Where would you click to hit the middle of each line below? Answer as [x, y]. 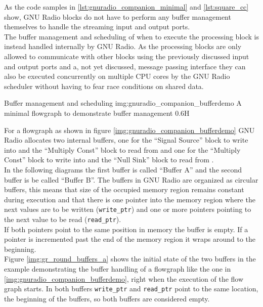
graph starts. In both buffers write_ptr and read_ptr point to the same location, [131, 289]
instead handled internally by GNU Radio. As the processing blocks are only [123, 46]
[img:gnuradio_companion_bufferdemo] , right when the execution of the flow [124, 278]
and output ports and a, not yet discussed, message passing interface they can [125, 66]
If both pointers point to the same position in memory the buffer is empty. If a [126, 229]
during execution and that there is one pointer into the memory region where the [130, 199]
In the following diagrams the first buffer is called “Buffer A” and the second [123, 169]
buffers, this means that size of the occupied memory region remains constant [124, 189]
